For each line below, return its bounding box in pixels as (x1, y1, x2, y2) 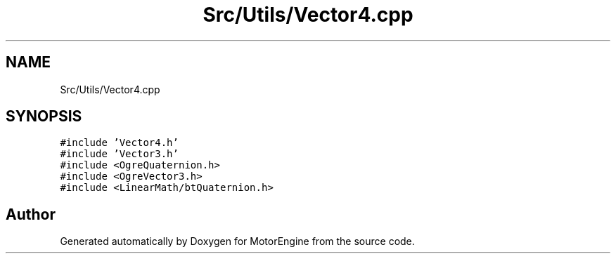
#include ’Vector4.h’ (60, 137, 179, 149)
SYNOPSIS (6, 107, 82, 126)
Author (6, 205, 56, 223)
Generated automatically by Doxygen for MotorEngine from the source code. (60, 235, 415, 248)
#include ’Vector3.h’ (60, 148, 179, 160)
